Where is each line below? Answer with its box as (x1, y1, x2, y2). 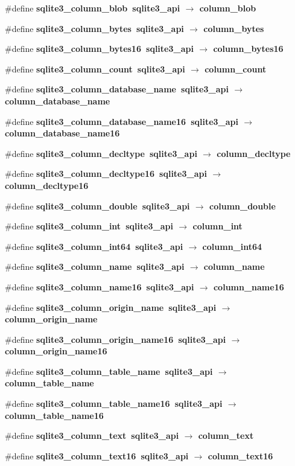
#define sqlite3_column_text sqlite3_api (5, 429, 179, 442)
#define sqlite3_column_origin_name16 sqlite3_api (5, 333, 226, 345)
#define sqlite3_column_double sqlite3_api (5, 199, 190, 212)
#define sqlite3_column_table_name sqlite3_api (5, 365, 213, 377)
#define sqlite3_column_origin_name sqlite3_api (5, 301, 217, 313)
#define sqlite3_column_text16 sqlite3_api (5, 449, 189, 462)
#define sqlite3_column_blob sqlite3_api (5, 2, 180, 14)
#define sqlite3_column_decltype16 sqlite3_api (5, 167, 207, 180)
